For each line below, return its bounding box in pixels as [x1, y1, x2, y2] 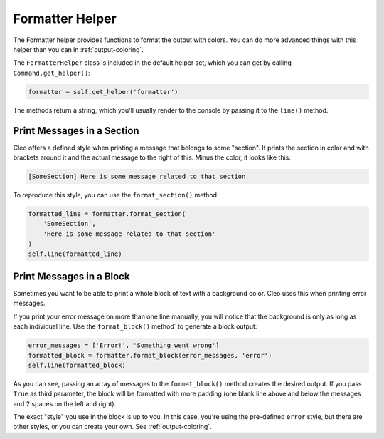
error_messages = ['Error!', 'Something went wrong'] [28, 341, 220, 349]
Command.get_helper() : [13, 68, 90, 77]
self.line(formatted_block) [28, 361, 126, 369]
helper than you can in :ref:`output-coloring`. [13, 45, 144, 53]
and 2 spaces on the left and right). [13, 399, 117, 408]
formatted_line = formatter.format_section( [28, 210, 186, 217]
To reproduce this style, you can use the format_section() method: [13, 190, 219, 199]
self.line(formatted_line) [28, 249, 122, 258]
